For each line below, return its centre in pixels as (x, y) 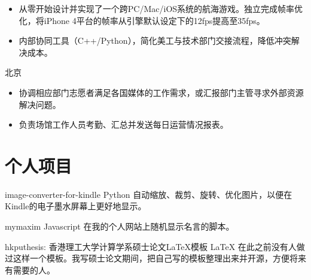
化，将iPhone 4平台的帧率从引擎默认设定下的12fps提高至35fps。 (142, 20)
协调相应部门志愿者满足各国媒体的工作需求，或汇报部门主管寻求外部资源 (161, 92)
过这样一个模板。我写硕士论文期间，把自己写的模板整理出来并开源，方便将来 (155, 258)
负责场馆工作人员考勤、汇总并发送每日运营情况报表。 (124, 124)
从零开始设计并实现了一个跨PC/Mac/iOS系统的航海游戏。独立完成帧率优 (161, 8)
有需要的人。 (30, 270)
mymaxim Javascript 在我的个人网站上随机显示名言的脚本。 (120, 226)
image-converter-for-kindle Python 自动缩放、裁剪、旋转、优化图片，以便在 (149, 194)
